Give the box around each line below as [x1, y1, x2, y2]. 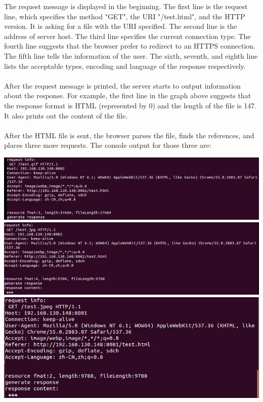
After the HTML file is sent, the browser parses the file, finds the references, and [4, 130, 254, 140]
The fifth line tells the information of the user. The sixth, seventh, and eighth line [4, 50, 258, 61]
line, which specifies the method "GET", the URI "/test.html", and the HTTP [4, 11, 245, 21]
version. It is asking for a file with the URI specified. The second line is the [4, 21, 237, 31]
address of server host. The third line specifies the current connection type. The [4, 30, 251, 41]
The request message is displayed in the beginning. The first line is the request [4, 1, 248, 11]
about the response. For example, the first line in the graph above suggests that [4, 90, 251, 101]
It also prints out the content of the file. [4, 110, 128, 120]
